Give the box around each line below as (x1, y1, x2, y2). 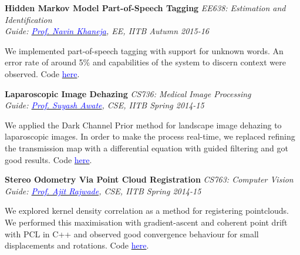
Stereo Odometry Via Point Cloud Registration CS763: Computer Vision (5, 173, 294, 186)
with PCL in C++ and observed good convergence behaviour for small (5, 227, 259, 240)
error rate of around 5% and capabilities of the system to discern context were (5, 56, 286, 68)
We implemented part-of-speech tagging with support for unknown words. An (5, 44, 284, 57)
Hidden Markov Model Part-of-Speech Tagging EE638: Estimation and (5, 2, 286, 14)
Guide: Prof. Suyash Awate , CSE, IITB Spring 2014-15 (5, 99, 204, 111)
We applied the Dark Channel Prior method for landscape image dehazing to (5, 118, 282, 131)
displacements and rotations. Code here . (5, 239, 149, 251)
